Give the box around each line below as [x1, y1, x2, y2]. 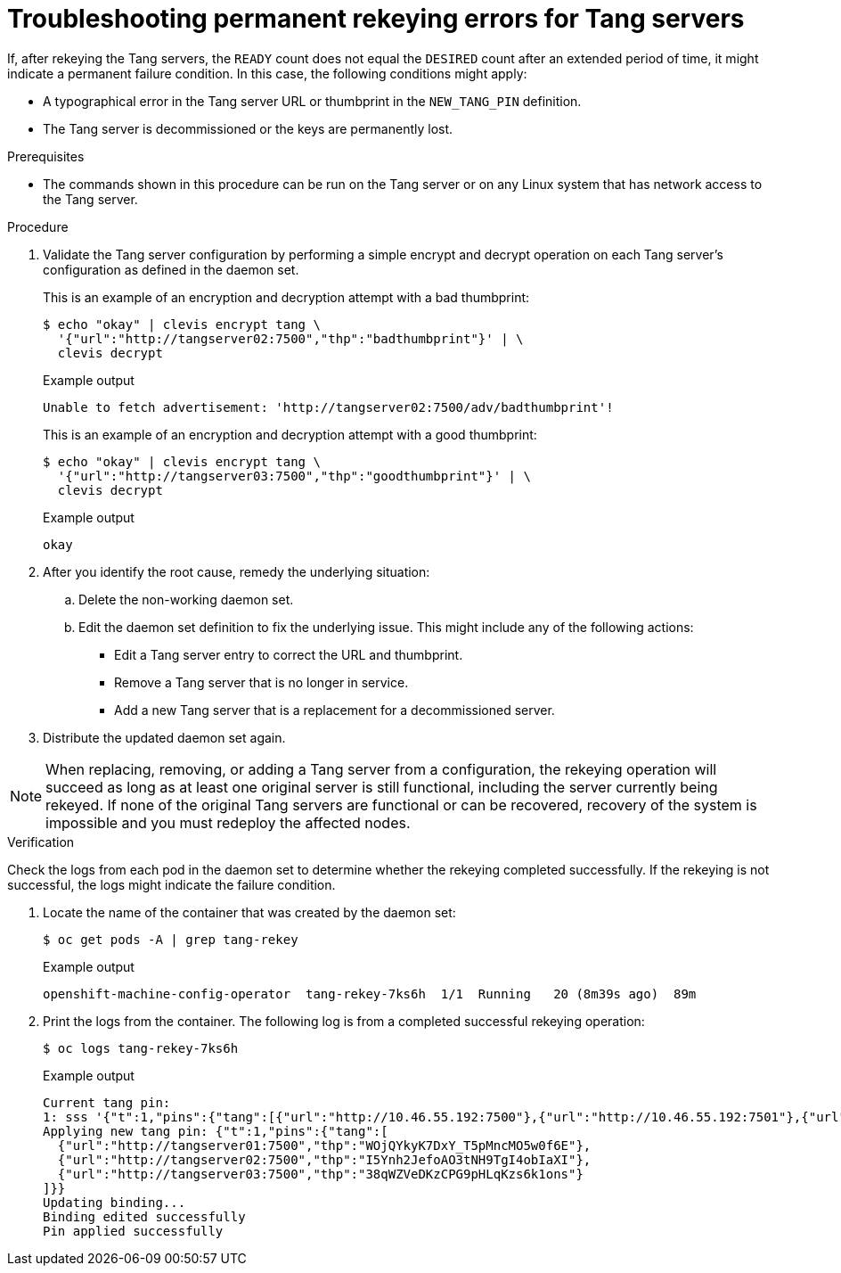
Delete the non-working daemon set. [78, 591, 294, 607]
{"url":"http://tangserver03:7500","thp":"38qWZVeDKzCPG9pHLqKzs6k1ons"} [57, 1166, 584, 1181]
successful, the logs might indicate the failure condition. [7, 876, 336, 892]
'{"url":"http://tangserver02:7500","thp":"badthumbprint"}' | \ [57, 331, 524, 346]
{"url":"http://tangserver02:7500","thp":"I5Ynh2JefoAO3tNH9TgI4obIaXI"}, [57, 1152, 592, 1167]
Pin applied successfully [43, 1223, 224, 1238]
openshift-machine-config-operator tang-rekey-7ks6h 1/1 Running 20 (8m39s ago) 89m [43, 986, 697, 1001]
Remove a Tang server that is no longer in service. [114, 674, 409, 690]
